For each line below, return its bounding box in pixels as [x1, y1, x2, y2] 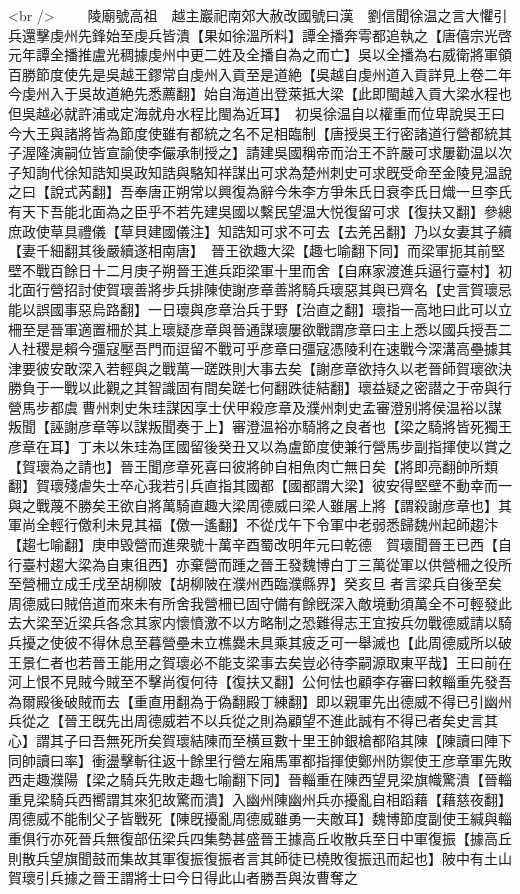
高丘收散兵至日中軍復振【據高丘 [301, 827, 512, 848]
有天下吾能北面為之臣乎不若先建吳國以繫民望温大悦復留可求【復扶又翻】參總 [8, 200, 512, 221]
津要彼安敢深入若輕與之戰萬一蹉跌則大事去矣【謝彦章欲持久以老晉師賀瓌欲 [8, 357, 498, 378]
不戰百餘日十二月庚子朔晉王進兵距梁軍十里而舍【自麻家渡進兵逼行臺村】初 [21, 259, 512, 280]
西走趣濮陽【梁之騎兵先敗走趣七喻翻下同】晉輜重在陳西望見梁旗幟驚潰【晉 [8, 769, 498, 790]
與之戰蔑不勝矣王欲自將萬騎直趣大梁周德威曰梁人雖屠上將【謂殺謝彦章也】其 [8, 494, 512, 515]
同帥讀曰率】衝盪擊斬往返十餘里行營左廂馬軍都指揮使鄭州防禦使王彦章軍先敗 [8, 749, 512, 770]
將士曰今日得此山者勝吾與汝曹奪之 [133, 867, 358, 888]
